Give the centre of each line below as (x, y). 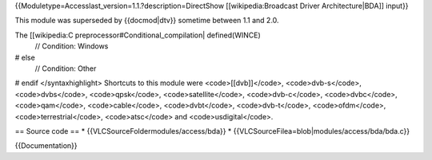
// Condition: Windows (72, 46)
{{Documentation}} (46, 146)
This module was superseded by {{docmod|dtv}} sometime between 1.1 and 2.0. (147, 21)
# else (25, 57)
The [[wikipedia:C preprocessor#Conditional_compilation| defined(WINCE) (138, 35)
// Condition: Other (66, 68)
